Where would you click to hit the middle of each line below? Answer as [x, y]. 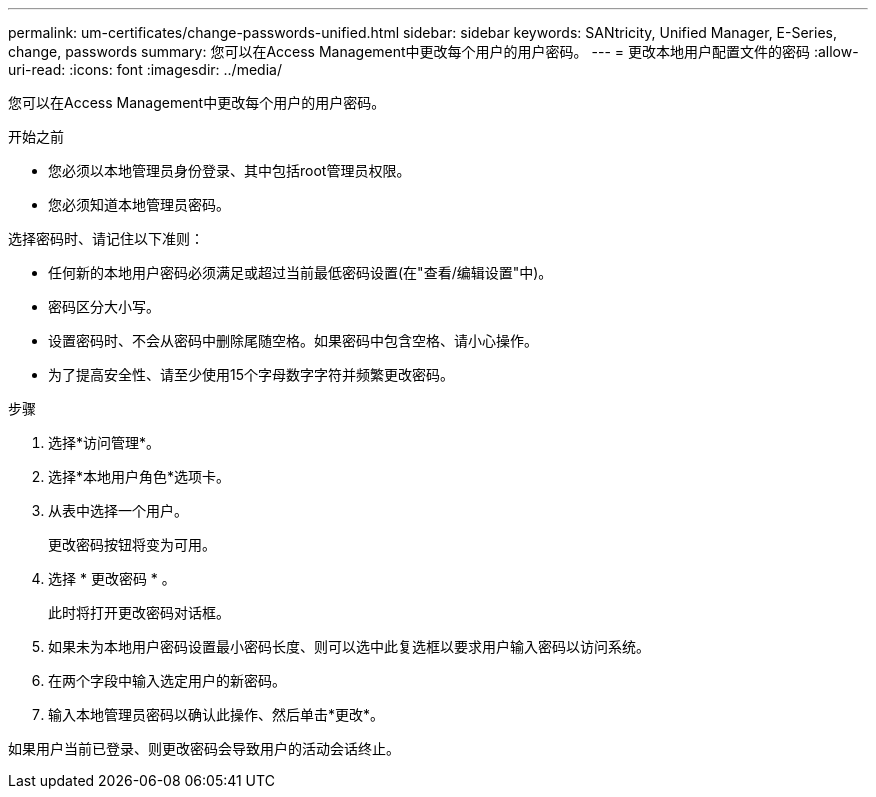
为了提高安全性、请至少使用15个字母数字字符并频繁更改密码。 [251, 374]
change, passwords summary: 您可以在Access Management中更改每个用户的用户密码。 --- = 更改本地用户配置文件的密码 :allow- [433, 51]
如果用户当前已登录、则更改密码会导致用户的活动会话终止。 [204, 748]
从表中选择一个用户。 [118, 510]
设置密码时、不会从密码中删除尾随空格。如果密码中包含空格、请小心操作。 [293, 340]
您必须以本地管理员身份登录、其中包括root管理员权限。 [229, 170]
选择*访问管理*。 [104, 442]
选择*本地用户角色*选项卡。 [139, 476]
